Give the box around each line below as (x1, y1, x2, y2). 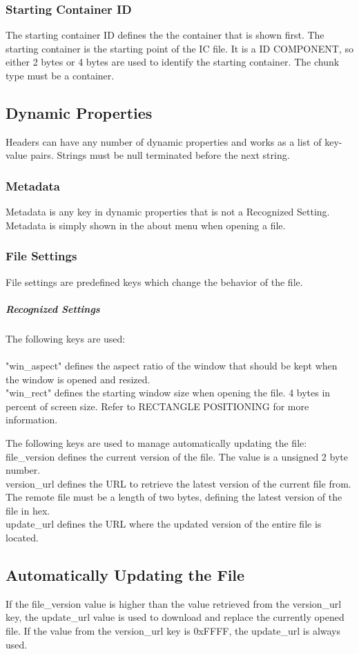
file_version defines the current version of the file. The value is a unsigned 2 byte (6, 449, 348, 463)
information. (6, 412, 58, 427)
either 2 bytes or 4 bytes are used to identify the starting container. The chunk (6, 55, 340, 69)
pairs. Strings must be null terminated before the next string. (30, 148, 290, 162)
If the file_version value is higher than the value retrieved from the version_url (6, 596, 342, 610)
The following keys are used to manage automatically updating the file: (6, 435, 307, 450)
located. (6, 530, 39, 545)
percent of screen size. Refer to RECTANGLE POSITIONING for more (6, 398, 309, 413)
